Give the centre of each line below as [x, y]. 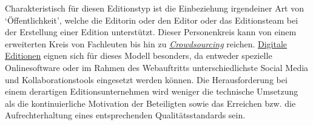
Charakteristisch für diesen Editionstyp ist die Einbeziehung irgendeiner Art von [155, 8]
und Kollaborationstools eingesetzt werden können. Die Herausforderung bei [146, 79]
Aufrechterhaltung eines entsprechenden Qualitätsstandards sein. [125, 115]
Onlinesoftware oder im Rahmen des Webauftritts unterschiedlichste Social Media [157, 67]
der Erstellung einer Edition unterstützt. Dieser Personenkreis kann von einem [151, 32]
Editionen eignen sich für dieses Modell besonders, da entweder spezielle [139, 56]
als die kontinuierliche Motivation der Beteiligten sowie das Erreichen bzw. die [150, 103]
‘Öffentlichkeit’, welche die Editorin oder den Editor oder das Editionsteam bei [152, 20]
